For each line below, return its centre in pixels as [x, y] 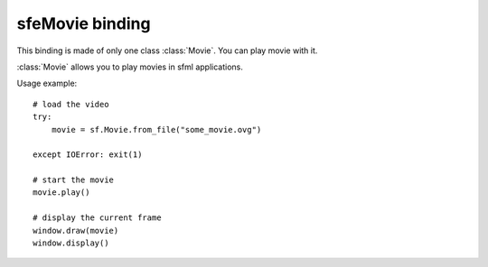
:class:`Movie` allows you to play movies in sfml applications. [130, 67]
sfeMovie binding [84, 23]
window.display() [71, 243]
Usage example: [47, 83]
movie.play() [61, 193]
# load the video [71, 104]
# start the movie [74, 180]
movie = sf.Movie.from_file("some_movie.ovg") [156, 129]
